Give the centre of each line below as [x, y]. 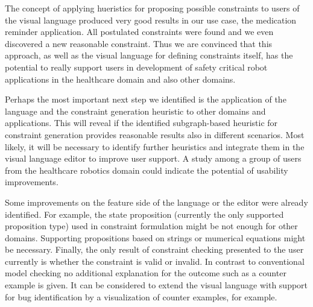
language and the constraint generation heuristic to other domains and [135, 111]
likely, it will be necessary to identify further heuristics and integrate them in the [155, 146]
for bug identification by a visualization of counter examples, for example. [141, 296]
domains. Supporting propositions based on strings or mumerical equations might [155, 237]
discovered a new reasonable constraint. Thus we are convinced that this [139, 43]
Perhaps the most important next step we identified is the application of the [146, 99]
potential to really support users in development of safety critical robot [136, 67]
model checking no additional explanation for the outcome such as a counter [146, 273]
